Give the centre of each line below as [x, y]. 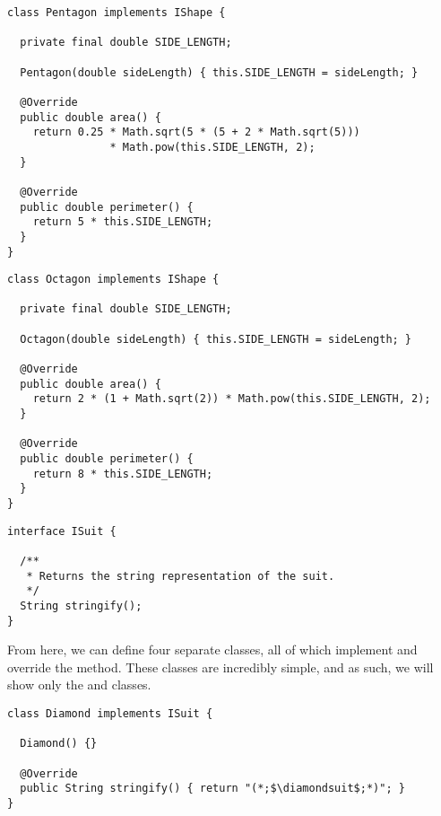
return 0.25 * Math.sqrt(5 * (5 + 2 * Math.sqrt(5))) [196, 132]
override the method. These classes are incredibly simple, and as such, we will [220, 667]
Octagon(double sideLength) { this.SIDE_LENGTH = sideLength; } [216, 339]
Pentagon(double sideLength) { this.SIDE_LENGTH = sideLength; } [219, 72]
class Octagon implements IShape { [113, 280]
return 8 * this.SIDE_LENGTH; [123, 474]
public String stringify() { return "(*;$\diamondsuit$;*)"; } [212, 789]
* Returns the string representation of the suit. [181, 576]
